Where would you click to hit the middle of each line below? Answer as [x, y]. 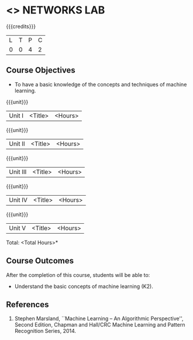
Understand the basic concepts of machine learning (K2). [84, 286]
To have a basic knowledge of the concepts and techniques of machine [101, 84]
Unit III [18, 172]
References [27, 304]
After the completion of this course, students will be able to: [78, 275]
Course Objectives [41, 70]
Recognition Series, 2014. [45, 331]
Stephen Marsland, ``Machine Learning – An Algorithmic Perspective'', [99, 318]
